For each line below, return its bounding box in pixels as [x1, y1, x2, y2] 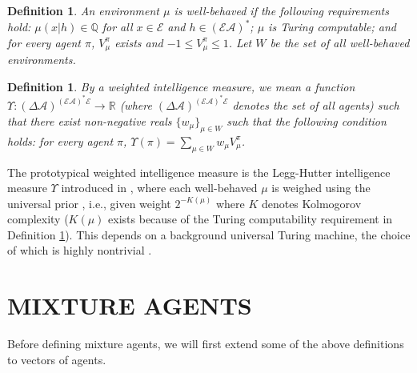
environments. [7, 51, 76, 68]
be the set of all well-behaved [270, 34, 410, 50]
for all [102, 18, 133, 35]
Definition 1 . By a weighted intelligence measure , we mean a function [7, 78, 355, 94]
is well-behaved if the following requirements [174, 2, 389, 18]
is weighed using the [271, 179, 371, 196]
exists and [114, 34, 163, 50]
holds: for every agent [7, 132, 114, 149]
